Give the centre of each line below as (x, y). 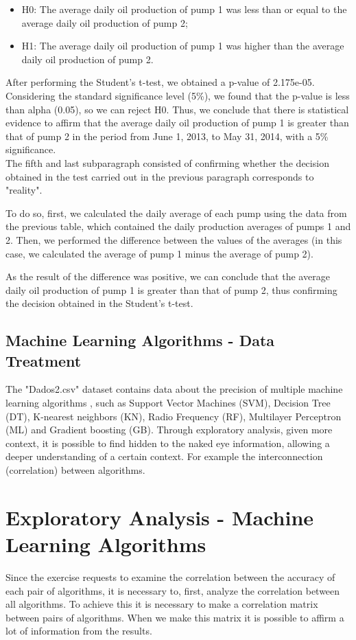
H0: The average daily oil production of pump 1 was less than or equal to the (184, 9)
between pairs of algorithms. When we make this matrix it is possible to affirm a (175, 617)
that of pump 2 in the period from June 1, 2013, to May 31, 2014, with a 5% (167, 136)
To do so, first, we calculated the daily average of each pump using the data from (176, 213)
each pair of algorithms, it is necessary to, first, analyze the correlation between (173, 590)
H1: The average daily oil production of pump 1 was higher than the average (183, 46)
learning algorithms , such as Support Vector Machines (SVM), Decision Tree (168, 403)
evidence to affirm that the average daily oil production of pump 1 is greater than (177, 123)
